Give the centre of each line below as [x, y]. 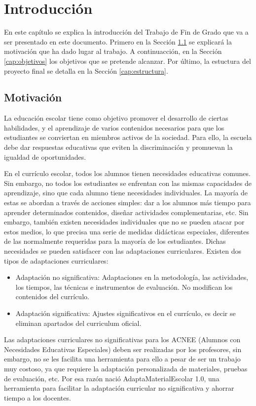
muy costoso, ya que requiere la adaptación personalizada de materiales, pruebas [126, 368]
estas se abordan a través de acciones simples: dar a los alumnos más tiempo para [128, 203]
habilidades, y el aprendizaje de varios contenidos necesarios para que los [114, 127]
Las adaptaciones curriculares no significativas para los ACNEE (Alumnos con [122, 339]
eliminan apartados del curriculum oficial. [78, 323]
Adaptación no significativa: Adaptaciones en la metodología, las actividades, [132, 277]
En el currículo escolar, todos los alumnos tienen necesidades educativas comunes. [127, 173]
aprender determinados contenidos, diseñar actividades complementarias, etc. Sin [126, 212]
